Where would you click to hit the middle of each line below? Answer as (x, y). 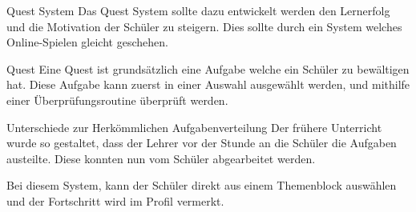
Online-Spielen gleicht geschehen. (87, 42)
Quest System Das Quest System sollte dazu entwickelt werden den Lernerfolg (198, 10)
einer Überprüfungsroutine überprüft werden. (117, 100)
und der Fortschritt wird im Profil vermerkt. (115, 200)
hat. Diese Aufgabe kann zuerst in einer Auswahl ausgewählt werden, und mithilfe (208, 84)
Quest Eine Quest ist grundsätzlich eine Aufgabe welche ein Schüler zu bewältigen (208, 68)
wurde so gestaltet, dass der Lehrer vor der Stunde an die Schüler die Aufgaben (202, 143)
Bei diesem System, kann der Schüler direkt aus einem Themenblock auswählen (202, 185)
